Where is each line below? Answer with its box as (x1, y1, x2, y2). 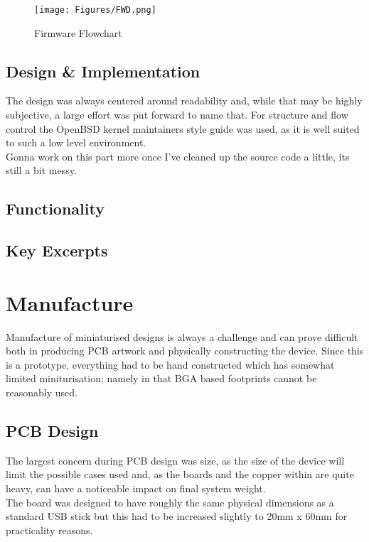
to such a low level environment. (6, 135, 146, 150)
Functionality (6, 197, 105, 219)
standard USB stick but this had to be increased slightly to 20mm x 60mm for (6, 509, 348, 524)
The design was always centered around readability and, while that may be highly (6, 93, 363, 108)
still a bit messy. (6, 163, 77, 178)
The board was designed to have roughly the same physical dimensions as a (6, 494, 334, 509)
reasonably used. (6, 385, 77, 400)
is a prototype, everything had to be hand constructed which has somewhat (6, 357, 335, 372)
